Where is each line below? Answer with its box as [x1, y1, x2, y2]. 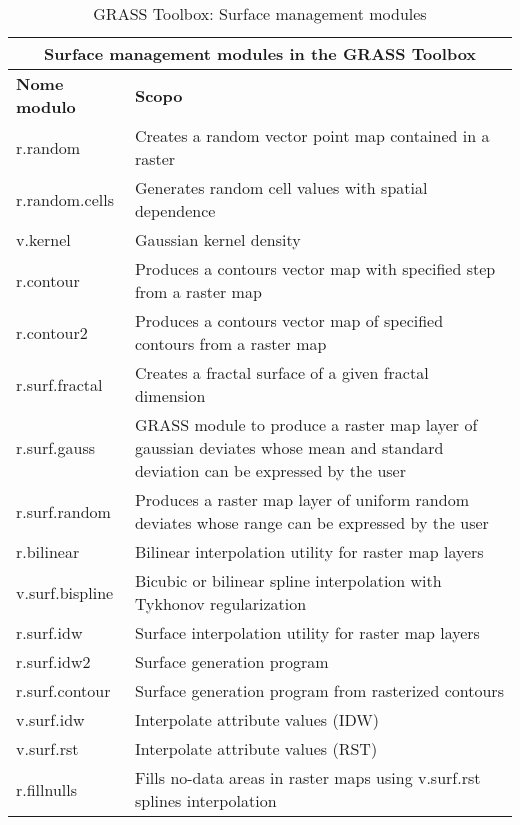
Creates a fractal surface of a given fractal [134, 361, 429, 384]
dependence [134, 199, 216, 222]
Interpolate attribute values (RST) [134, 737, 378, 760]
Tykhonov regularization [134, 592, 307, 615]
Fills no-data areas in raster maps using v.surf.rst [134, 766, 481, 789]
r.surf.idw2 [16, 650, 91, 673]
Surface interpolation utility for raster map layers [134, 621, 480, 644]
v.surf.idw [16, 708, 85, 731]
